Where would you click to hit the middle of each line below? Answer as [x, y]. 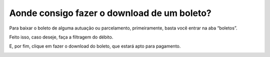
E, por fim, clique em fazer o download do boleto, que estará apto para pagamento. [95, 46]
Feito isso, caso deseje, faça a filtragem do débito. [61, 37]
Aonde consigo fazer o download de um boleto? [110, 13]
